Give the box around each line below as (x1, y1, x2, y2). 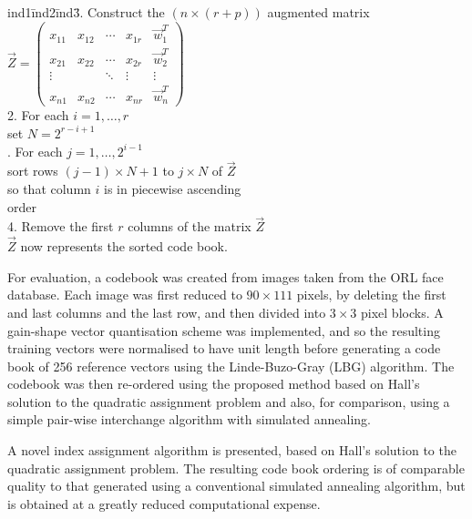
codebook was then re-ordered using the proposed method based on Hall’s (7, 374, 420, 393)
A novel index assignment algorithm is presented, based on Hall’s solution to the (7, 441, 457, 460)
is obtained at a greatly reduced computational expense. (7, 494, 321, 513)
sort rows (7, 161, 58, 180)
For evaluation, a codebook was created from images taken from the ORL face (7, 267, 444, 286)
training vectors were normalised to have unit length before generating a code (7, 339, 441, 358)
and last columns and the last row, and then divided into (7, 302, 326, 321)
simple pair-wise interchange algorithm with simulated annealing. (7, 410, 371, 429)
